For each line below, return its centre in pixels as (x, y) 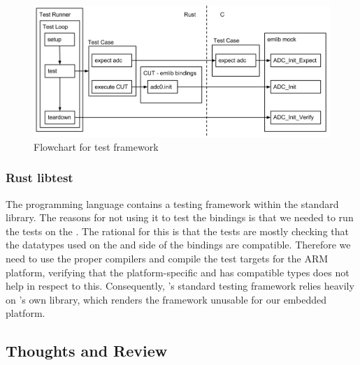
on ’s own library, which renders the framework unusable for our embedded (166, 299)
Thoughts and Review (87, 351)
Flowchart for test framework (96, 146)
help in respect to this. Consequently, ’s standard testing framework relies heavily (180, 286)
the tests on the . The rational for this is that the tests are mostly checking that (177, 231)
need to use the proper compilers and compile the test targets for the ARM (167, 259)
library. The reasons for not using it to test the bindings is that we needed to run (180, 217)
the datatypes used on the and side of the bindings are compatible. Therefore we (178, 245)
